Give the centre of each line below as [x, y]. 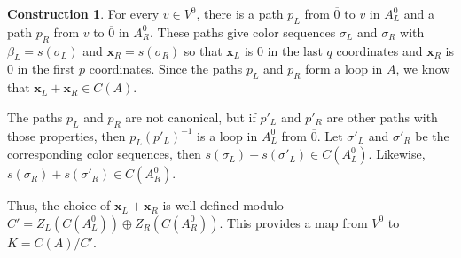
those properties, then [66, 135]
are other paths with [382, 117]
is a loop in [227, 135]
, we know [423, 69]
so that [203, 50]
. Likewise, [397, 154]
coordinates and [379, 50]
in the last [295, 50]
